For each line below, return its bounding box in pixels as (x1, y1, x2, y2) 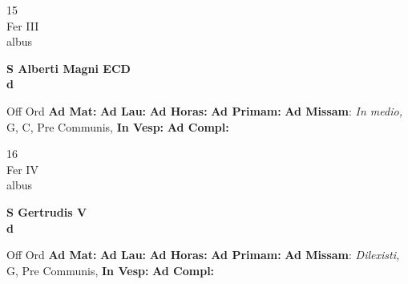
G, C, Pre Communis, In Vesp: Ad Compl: (6, 118, 229, 135)
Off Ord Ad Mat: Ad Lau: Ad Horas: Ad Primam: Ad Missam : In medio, (6, 102, 402, 119)
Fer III (6, 17, 39, 34)
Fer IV (6, 160, 38, 177)
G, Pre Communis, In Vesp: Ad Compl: (6, 262, 215, 278)
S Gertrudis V (6, 203, 87, 220)
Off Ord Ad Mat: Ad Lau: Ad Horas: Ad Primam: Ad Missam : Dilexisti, (6, 246, 400, 263)
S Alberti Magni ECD (6, 59, 131, 76)
